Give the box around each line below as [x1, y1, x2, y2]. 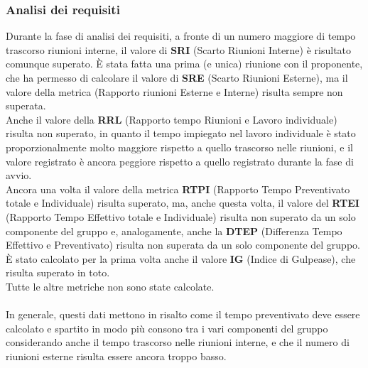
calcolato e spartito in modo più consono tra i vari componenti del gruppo [6, 320, 328, 335]
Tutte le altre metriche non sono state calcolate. [6, 278, 215, 293]
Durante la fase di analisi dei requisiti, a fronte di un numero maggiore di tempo [6, 28, 356, 43]
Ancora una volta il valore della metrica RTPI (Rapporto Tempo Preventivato [6, 181, 350, 196]
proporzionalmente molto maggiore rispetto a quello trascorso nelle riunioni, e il [6, 139, 353, 154]
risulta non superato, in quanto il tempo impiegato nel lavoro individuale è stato [6, 126, 356, 141]
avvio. [6, 168, 32, 183]
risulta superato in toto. [6, 265, 110, 280]
